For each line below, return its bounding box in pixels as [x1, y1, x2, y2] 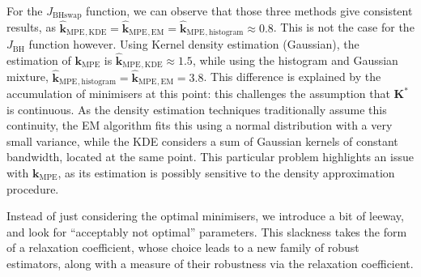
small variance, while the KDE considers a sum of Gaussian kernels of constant [6, 132, 398, 149]
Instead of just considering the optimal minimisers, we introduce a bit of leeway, [6, 207, 404, 224]
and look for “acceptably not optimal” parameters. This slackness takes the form [6, 223, 407, 240]
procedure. [6, 180, 59, 197]
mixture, [6, 68, 49, 85]
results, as [6, 19, 56, 36]
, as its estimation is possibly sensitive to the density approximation [57, 164, 395, 181]
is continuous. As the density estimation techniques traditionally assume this [6, 100, 387, 117]
